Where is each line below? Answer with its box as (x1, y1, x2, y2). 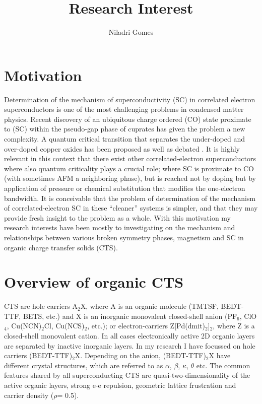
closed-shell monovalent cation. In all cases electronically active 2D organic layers (4, 330, 255, 341)
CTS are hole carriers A (4, 301, 78, 311)
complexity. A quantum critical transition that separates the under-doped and (4, 133, 245, 144)
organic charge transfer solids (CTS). (4, 242, 118, 252)
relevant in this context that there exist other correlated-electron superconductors (4, 153, 256, 164)
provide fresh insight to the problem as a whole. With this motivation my (4, 212, 231, 223)
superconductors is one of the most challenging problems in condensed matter (4, 104, 244, 114)
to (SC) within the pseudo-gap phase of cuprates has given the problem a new (4, 123, 245, 134)
